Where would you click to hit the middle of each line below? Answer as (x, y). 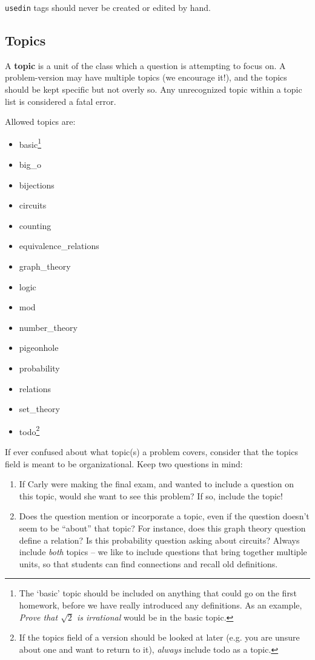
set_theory (39, 409)
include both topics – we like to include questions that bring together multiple (163, 552)
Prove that (38, 617)
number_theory (48, 327)
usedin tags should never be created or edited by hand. (108, 7)
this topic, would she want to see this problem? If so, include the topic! (151, 495)
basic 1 (30, 143)
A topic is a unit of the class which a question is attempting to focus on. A (145, 65)
